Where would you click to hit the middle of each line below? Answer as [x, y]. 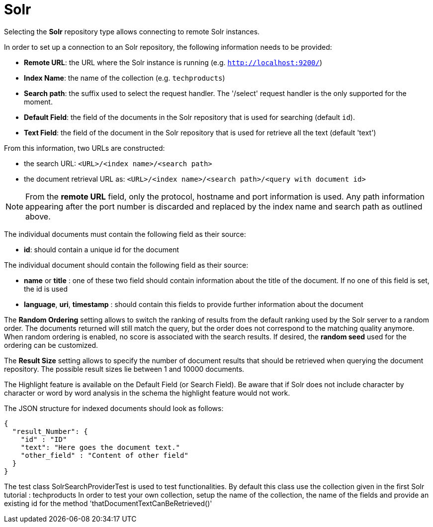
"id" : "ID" [44, 439]
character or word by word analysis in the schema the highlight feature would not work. [147, 393]
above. [38, 216]
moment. [38, 102]
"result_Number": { [50, 431]
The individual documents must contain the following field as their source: [125, 234]
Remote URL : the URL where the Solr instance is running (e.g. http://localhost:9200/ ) [173, 62]
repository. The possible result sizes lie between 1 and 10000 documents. [124, 369]
